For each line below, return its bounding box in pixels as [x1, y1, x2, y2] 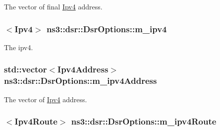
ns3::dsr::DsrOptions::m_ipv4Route [71, 115, 217, 128]
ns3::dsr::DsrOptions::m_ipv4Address [4, 74, 157, 87]
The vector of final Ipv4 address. [4, 1, 103, 11]
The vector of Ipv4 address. [4, 94, 87, 104]
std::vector [4, 63, 47, 75]
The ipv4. [4, 42, 33, 52]
